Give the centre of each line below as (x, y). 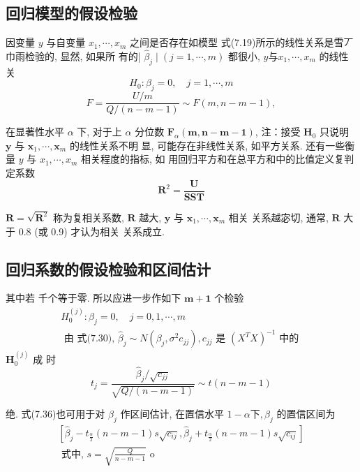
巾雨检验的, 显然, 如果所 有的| (73, 56)
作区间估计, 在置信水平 (172, 413)
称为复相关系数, (88, 217)
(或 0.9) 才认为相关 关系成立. (99, 231)
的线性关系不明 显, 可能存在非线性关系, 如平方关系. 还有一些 (207, 145)
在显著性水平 (35, 132)
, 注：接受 (278, 132)
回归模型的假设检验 (72, 13)
